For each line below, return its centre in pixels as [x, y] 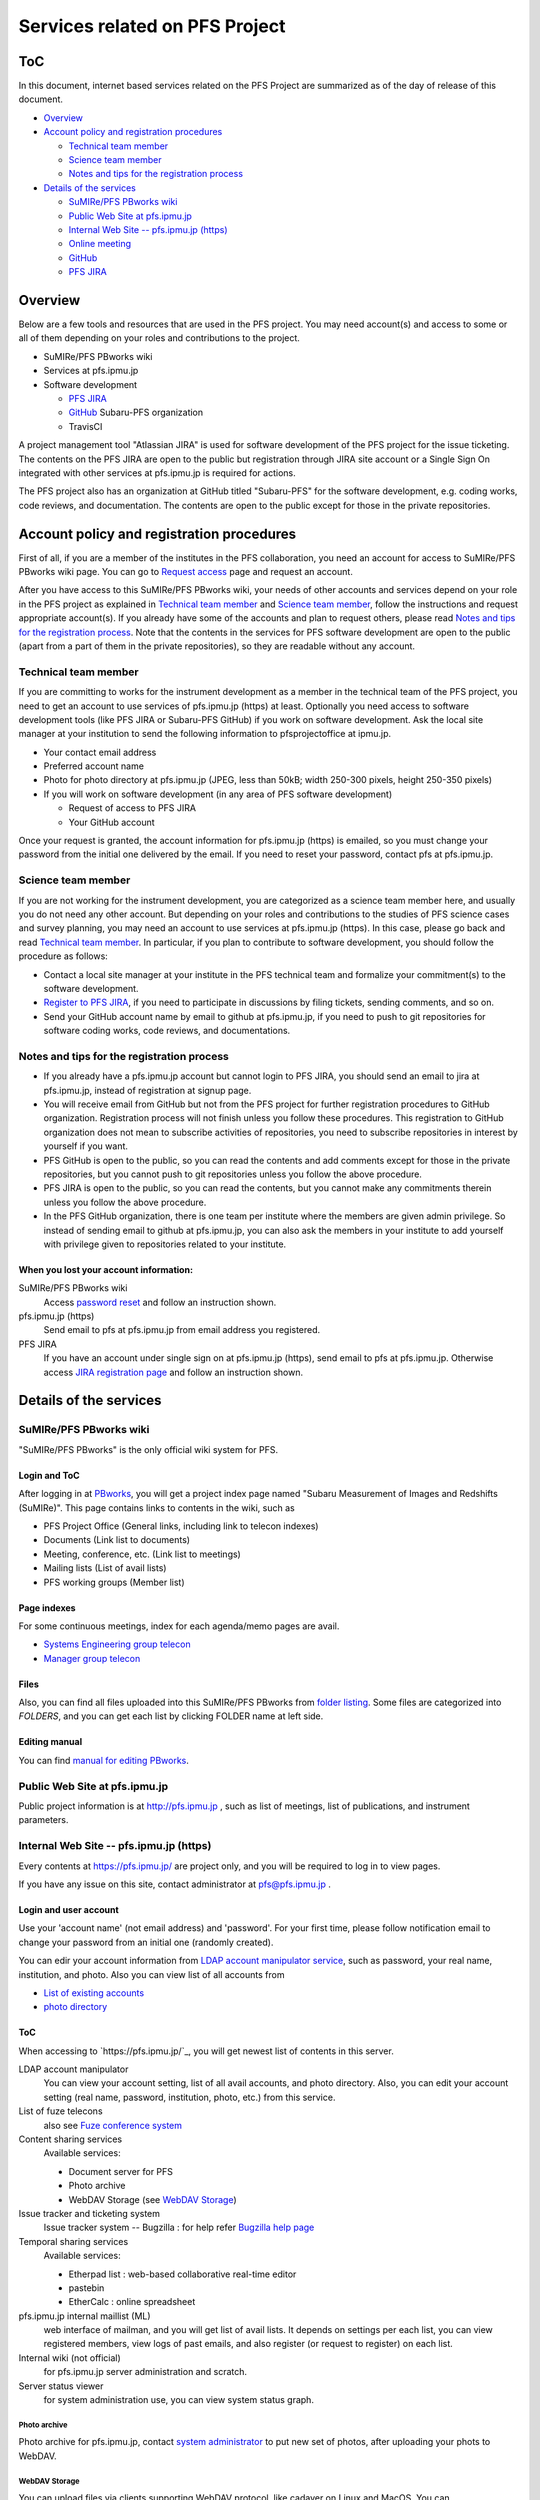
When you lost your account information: [106, 1269]
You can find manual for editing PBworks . [104, 1760]
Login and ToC [49, 1475]
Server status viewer [61, 2386]
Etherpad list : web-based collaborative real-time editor [182, 2274]
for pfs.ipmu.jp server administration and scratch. [145, 2372]
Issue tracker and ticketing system [89, 2213]
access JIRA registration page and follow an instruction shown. [173, 1372]
